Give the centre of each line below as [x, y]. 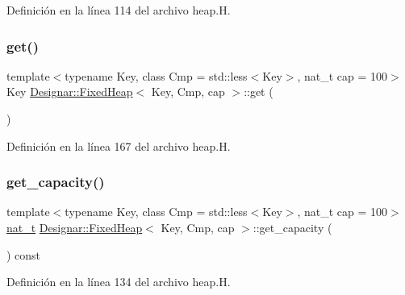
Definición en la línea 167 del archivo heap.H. [119, 145]
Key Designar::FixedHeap [70, 91]
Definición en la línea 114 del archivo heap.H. [119, 10]
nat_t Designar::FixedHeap [75, 227]
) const [24, 254]
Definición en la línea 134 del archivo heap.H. [119, 282]
